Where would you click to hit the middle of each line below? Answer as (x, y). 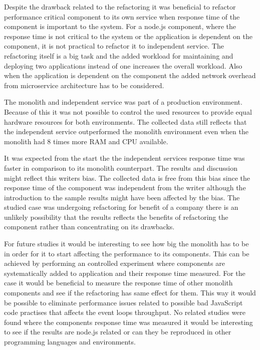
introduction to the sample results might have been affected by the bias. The (122, 197)
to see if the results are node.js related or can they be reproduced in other (118, 332)
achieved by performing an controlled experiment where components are (114, 263)
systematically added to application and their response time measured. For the (125, 273)
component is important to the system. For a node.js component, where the (120, 26)
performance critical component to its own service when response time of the (122, 16)
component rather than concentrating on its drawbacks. (89, 227)
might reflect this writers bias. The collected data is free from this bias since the (127, 178)
